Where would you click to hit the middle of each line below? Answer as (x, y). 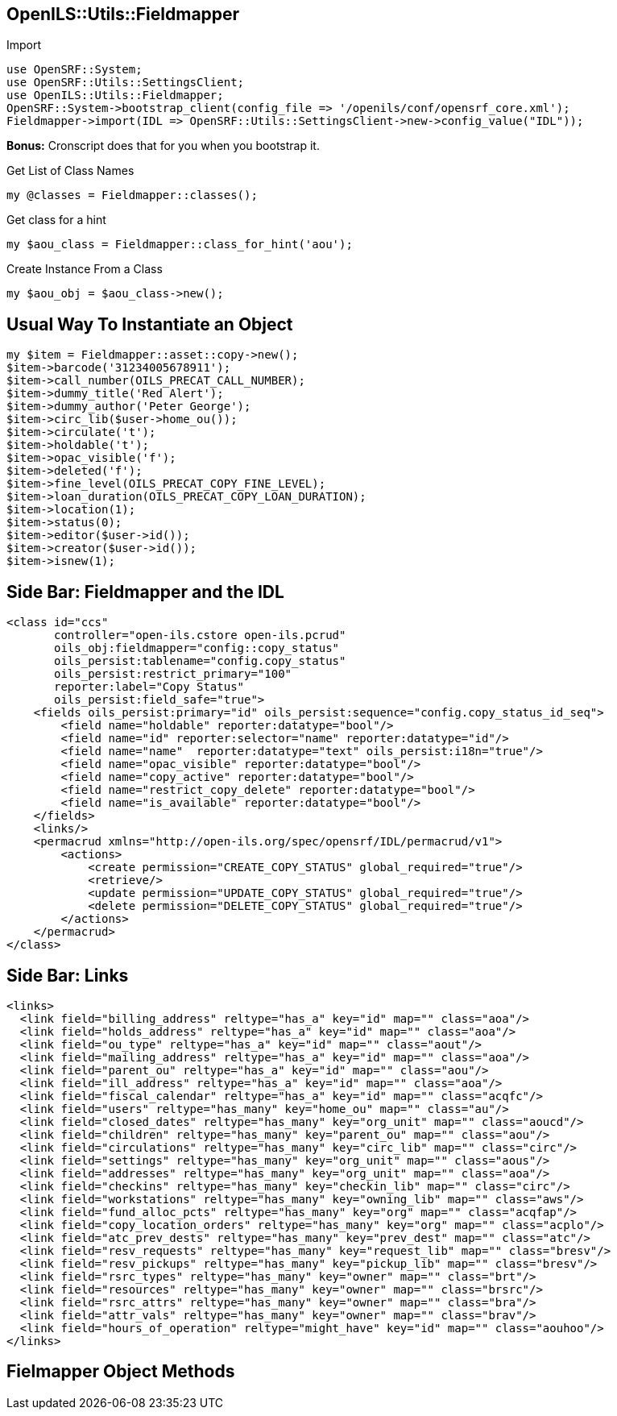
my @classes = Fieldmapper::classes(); (132, 195)
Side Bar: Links (68, 975)
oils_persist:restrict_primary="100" (173, 674)
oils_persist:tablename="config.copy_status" (200, 661)
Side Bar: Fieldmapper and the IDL (145, 592)
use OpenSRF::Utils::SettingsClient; (126, 83)
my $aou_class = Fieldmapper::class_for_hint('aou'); (180, 245)
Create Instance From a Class (85, 269)
